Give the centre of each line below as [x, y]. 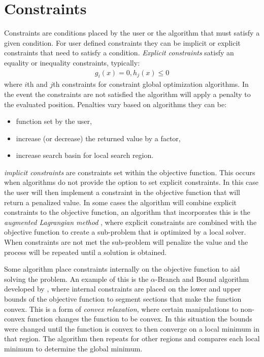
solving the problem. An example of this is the [76, 279]
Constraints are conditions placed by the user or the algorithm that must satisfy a [132, 33]
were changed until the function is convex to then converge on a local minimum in [132, 328]
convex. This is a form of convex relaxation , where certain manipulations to [121, 309]
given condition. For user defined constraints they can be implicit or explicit [122, 42]
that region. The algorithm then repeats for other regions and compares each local [132, 338]
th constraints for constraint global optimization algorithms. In [151, 84]
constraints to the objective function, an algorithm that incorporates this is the [127, 212]
